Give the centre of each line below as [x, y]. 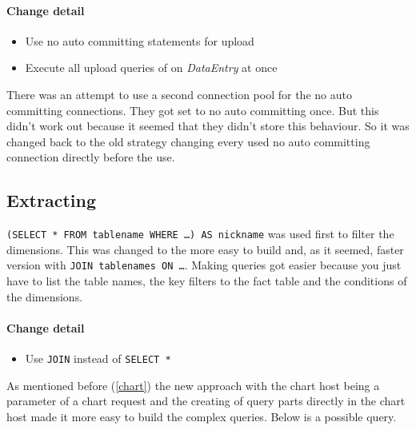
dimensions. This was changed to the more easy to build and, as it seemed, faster [205, 249]
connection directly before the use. [91, 157]
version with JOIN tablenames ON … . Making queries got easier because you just [204, 265]
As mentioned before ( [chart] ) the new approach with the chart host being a [193, 385]
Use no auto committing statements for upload [140, 40]
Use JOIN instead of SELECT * [98, 358]
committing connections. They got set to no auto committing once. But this [193, 110]
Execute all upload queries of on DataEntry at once [151, 68]
